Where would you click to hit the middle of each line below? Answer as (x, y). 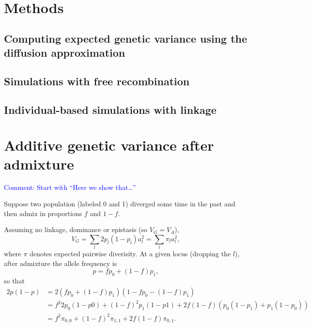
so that (14, 281)
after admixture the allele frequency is (61, 263)
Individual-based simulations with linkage (110, 109)
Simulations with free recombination (97, 81)
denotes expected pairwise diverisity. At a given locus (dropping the (130, 254)
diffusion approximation (65, 53)
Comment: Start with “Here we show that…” (70, 187)
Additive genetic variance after (109, 145)
